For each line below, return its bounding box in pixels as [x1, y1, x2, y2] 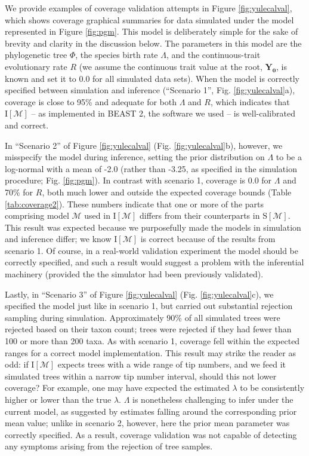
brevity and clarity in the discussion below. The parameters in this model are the [5, 36, 302, 49]
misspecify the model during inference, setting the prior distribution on [5, 151, 265, 163]
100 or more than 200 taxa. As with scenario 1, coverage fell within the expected [5, 335, 300, 347]
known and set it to [5, 72, 76, 84]
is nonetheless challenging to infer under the [132, 393, 293, 405]
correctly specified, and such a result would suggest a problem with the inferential [5, 256, 304, 268]
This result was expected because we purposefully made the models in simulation [5, 221, 301, 233]
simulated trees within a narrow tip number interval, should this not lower [5, 369, 277, 382]
